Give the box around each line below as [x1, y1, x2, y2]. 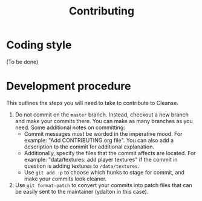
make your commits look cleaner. [24, 175, 107, 182]
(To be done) [6, 58, 39, 65]
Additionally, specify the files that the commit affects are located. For [24, 149, 196, 156]
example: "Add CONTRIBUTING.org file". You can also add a [24, 136, 174, 144]
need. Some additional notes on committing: [15, 124, 125, 131]
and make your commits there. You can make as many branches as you [15, 117, 194, 124]
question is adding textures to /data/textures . [24, 162, 140, 170]
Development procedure [6, 80, 131, 93]
